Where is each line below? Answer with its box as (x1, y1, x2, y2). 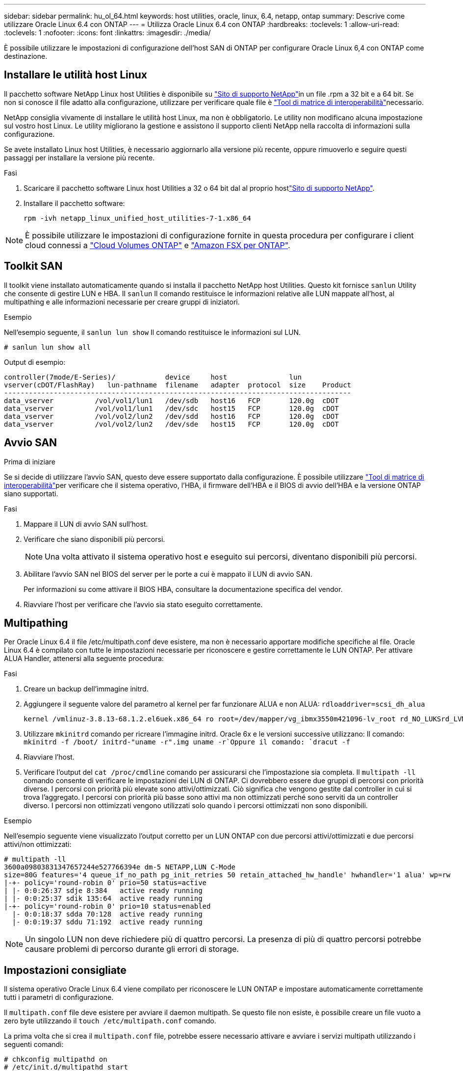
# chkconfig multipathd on (4, 1055, 107, 1064)
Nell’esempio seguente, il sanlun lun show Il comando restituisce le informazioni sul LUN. (4, 328, 301, 336)
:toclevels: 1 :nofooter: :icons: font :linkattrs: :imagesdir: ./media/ (4, 28, 211, 37)
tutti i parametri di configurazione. (4, 993, 114, 1002)
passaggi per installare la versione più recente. (4, 153, 155, 162)
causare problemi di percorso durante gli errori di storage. (25, 944, 239, 954)
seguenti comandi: (4, 1040, 64, 1049)
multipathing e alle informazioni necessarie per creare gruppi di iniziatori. (4, 297, 240, 306)
